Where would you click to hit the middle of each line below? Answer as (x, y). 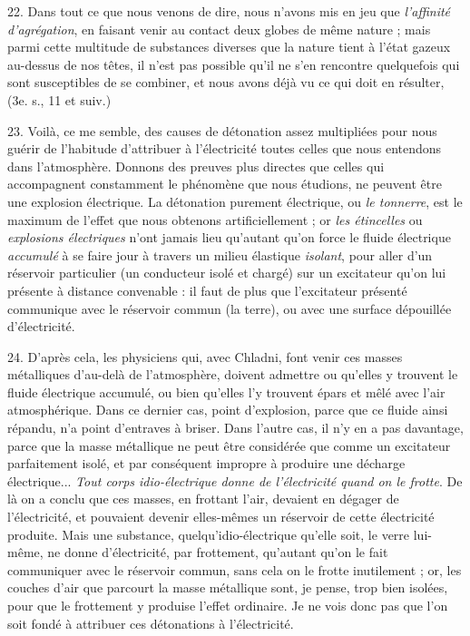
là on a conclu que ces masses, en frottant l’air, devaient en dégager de (203, 499)
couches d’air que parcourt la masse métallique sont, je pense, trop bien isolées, (228, 587)
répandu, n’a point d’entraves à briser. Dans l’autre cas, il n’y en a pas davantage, (235, 428)
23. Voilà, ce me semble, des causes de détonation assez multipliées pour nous (222, 130)
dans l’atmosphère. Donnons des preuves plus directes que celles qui (196, 166)
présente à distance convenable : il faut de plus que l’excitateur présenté (207, 290)
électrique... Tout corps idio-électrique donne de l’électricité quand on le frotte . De (235, 480)
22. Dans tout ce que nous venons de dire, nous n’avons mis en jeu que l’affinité (229, 11)
